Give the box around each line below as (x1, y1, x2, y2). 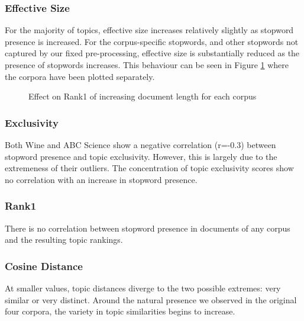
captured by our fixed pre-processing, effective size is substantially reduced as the (5, 47, 300, 59)
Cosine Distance (5, 258, 83, 273)
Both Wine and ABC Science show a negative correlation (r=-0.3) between (5, 139, 276, 150)
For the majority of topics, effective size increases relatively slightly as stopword (5, 24, 294, 36)
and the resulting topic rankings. (5, 233, 123, 246)
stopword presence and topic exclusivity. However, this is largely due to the (5, 150, 277, 162)
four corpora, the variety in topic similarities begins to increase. (5, 305, 235, 317)
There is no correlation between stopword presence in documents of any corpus (5, 222, 290, 234)
